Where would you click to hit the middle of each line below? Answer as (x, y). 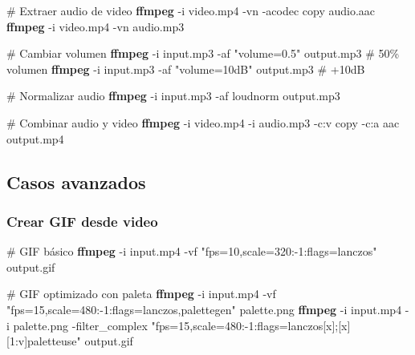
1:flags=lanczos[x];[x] (299, 325)
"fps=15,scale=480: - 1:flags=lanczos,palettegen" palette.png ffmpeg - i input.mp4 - (208, 309)
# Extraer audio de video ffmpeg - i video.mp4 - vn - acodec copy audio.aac (191, 10)
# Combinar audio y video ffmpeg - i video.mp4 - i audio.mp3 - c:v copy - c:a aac (203, 122)
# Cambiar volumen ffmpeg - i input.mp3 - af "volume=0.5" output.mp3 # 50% (203, 53)
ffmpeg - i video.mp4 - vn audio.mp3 (96, 26)
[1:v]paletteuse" (44, 341)
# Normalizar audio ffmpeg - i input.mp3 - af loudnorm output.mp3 (173, 96)
